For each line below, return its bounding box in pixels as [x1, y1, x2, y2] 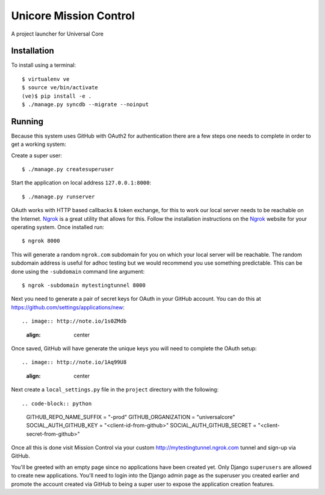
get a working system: [11, 140, 66, 148]
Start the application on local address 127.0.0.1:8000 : [11, 179, 152, 186]
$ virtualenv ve [22, 75, 70, 83]
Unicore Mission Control [11, 9, 135, 22]
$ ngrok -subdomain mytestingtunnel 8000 [22, 282, 146, 289]
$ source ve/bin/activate [22, 84, 99, 91]
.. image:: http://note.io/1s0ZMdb [22, 318, 127, 325]
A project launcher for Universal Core [11, 30, 104, 37]
